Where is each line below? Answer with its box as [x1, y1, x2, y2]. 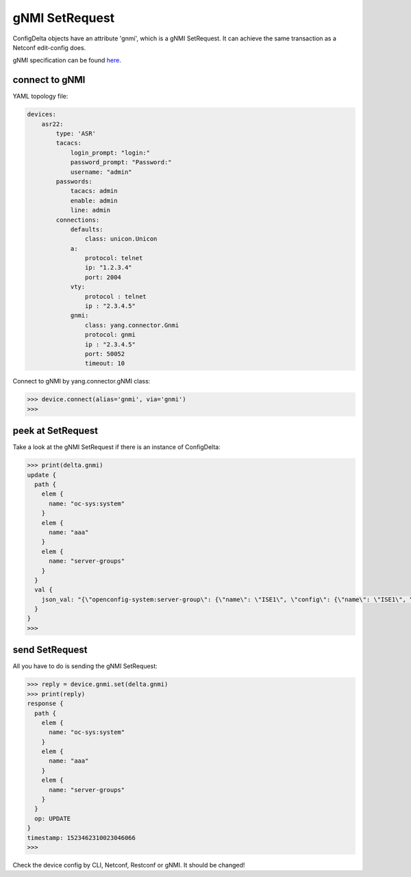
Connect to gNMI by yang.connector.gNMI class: [12, 377, 151, 385]
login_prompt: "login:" [70, 149, 151, 157]
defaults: [70, 225, 103, 233]
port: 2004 [84, 273, 121, 281]
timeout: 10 [84, 359, 125, 368]
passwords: [55, 177, 92, 185]
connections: [55, 216, 100, 224]
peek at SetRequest [12, 425, 99, 437]
